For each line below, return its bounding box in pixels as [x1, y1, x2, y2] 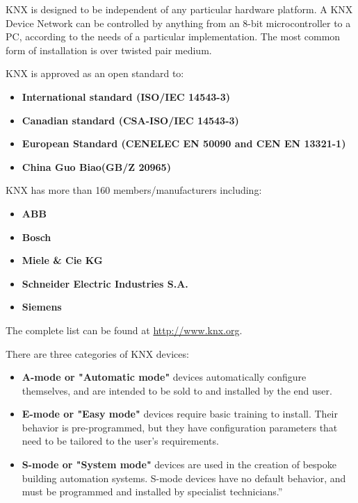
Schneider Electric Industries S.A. [22, 276, 188, 290]
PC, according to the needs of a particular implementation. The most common [6, 29, 341, 44]
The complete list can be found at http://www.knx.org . [6, 322, 243, 337]
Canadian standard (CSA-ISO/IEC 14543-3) [22, 113, 239, 127]
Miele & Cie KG [22, 253, 103, 267]
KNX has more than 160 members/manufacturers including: [6, 183, 262, 197]
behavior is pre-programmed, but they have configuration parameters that [22, 420, 338, 434]
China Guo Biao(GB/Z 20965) [22, 159, 171, 174]
